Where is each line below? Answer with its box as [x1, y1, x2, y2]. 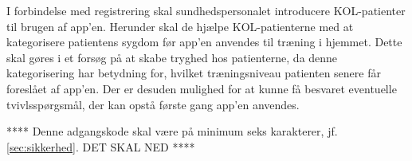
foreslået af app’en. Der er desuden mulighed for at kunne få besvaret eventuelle [6, 80, 397, 96]
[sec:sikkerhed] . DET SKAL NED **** [6, 138, 195, 155]
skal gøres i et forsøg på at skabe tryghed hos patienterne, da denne [6, 49, 338, 65]
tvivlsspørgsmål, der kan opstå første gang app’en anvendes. [6, 96, 300, 112]
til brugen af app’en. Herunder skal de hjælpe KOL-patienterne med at [6, 18, 354, 34]
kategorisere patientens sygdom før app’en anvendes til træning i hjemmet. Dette [6, 33, 402, 50]
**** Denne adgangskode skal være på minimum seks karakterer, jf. [6, 123, 338, 139]
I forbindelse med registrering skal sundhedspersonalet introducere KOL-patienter [6, 2, 406, 18]
